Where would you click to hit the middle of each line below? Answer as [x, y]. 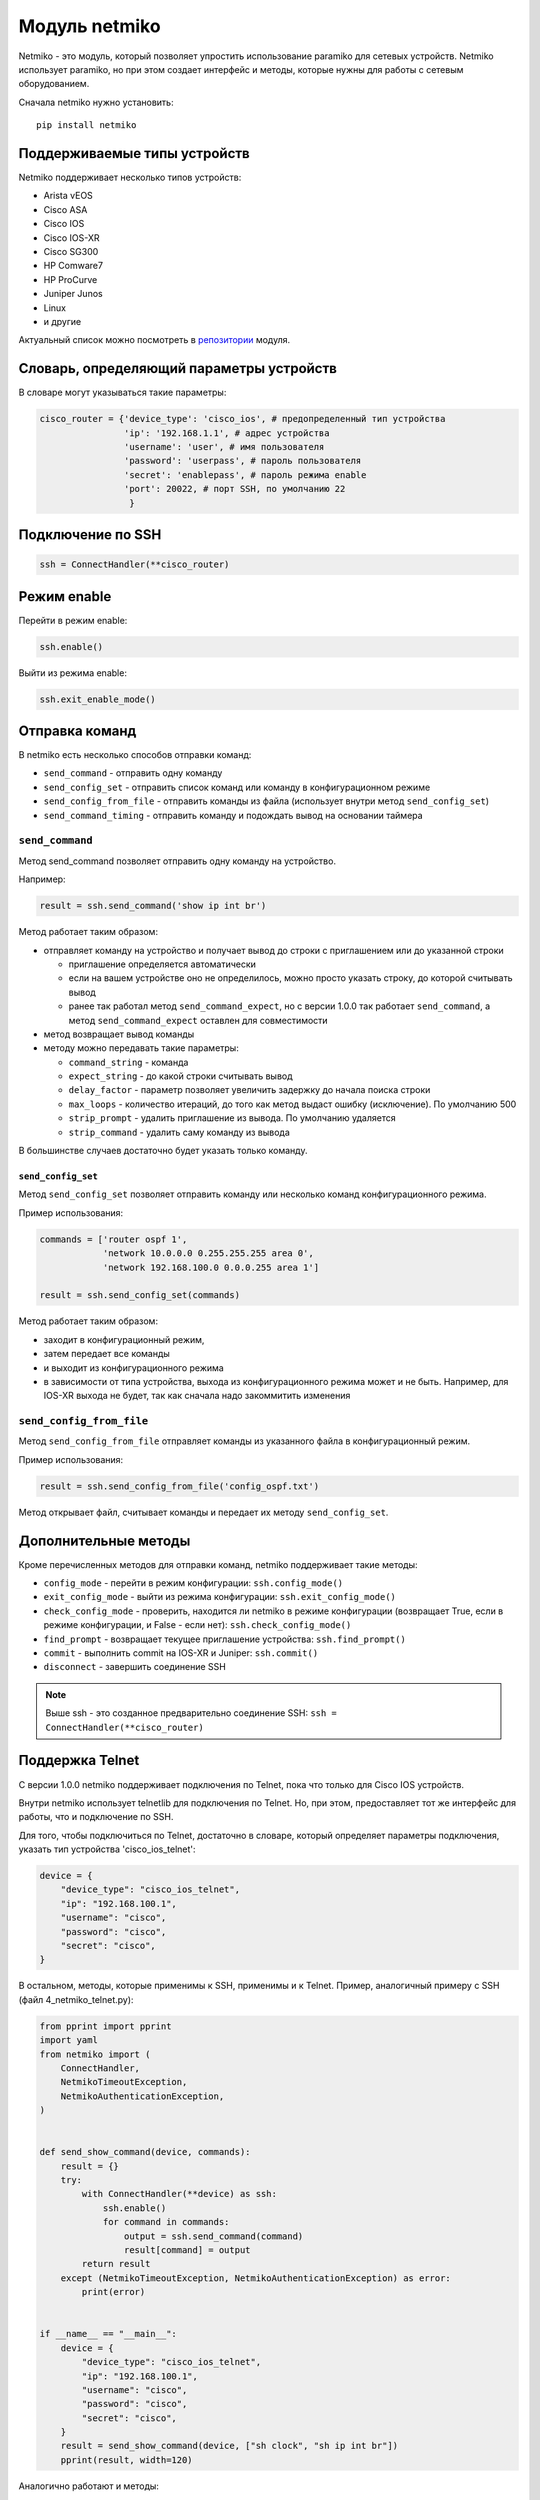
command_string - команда [128, 1062]
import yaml [69, 2040]
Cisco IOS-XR [71, 237]
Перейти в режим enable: [73, 620]
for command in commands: [166, 2222]
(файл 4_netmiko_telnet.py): [76, 1999]
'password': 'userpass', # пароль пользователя [242, 461]
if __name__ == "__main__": [108, 2334]
